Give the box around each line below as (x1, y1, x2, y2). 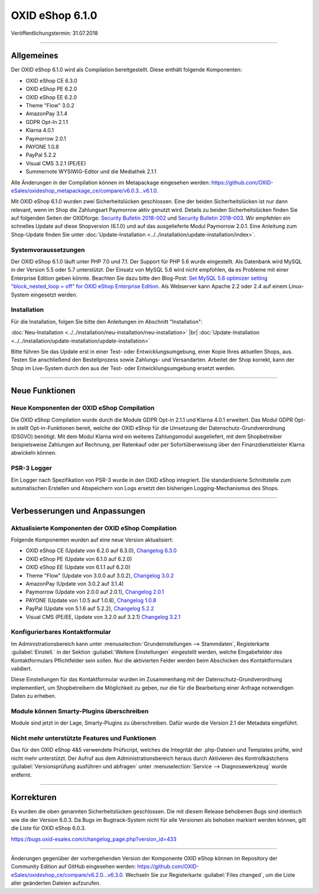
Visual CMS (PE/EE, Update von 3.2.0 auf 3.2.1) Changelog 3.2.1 (25, 613, 181, 620)
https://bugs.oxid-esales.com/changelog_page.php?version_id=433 (11, 836, 177, 843)
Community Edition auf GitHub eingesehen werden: (11, 863, 136, 870)
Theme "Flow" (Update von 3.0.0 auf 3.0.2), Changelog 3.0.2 (25, 572, 174, 579)
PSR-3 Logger (11, 464, 53, 472)
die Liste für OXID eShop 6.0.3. (11, 824, 86, 832)
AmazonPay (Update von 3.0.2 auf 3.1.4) (25, 580, 124, 588)
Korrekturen (11, 792, 57, 802)
